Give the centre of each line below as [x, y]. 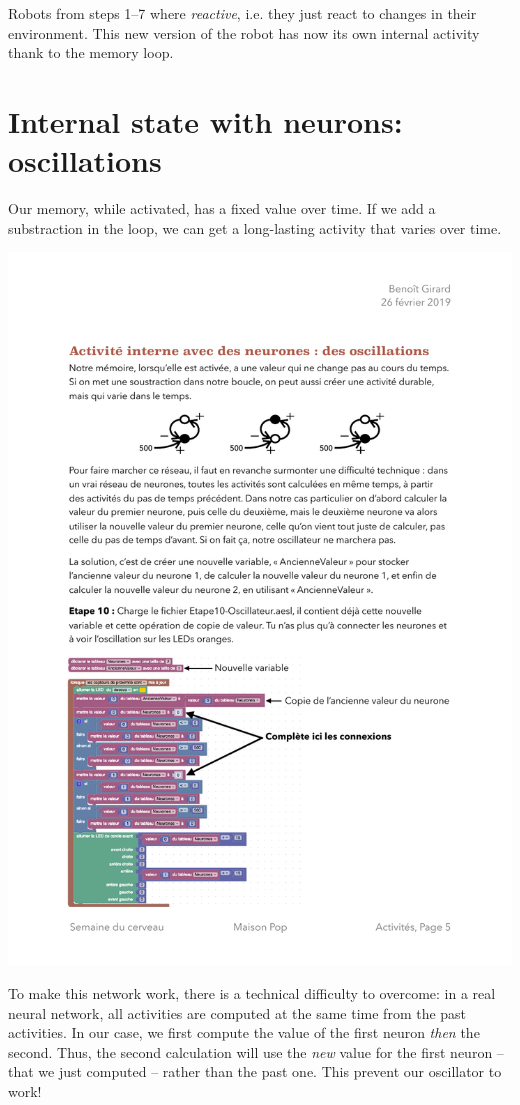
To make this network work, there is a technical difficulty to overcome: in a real [252, 993]
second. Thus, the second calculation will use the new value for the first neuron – [256, 1051]
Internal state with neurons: [205, 120]
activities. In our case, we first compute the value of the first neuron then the [244, 1032]
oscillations [85, 160]
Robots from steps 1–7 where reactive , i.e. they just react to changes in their [242, 13]
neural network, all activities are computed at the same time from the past [237, 1012]
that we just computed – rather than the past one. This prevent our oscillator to [255, 1071]
